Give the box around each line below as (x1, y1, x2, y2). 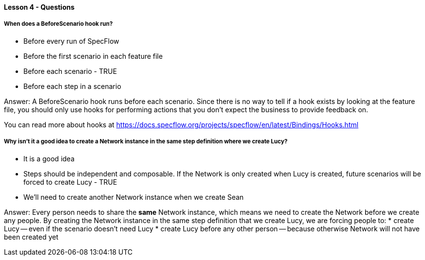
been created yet (4, 232, 58, 241)
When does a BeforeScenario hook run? (4, 20, 113, 28)
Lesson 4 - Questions (4, 3, 75, 11)
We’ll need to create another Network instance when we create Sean (23, 192, 244, 201)
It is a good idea (23, 154, 75, 163)
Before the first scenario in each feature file (23, 52, 163, 60)
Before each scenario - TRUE (23, 67, 117, 75)
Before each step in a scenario (23, 82, 121, 90)
